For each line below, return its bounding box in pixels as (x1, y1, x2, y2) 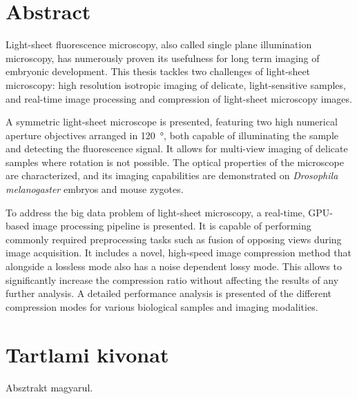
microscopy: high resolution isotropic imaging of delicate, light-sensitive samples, (6, 77, 346, 92)
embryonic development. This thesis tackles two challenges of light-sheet (6, 64, 311, 79)
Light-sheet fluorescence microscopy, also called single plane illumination (6, 37, 312, 52)
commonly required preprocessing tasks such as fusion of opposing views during (6, 232, 342, 246)
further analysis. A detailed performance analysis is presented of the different (6, 286, 332, 300)
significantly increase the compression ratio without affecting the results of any (6, 272, 339, 287)
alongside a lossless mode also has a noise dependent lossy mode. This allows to (6, 259, 342, 274)
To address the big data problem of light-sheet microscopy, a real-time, (6, 205, 305, 219)
